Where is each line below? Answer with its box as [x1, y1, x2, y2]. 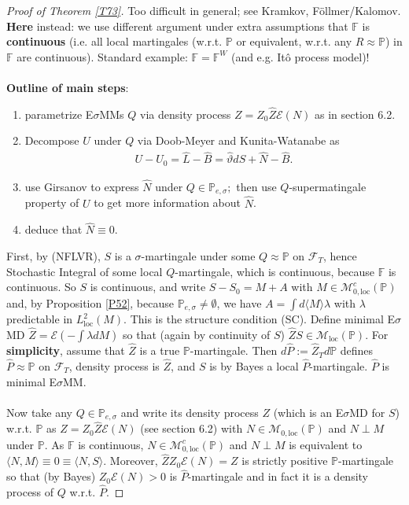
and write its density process [120, 404, 259, 420]
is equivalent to [289, 436, 363, 452]
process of [6, 484, 54, 500]
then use [236, 178, 277, 194]
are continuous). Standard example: [17, 48, 188, 65]
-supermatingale [289, 178, 367, 194]
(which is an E [273, 404, 344, 420]
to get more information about [94, 194, 241, 211]
